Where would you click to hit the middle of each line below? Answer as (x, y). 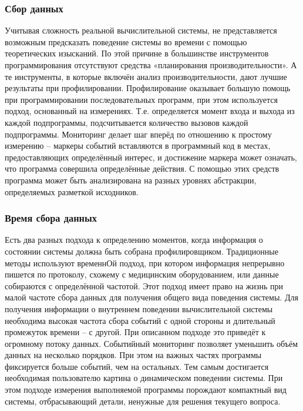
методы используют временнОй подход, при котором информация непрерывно (145, 263)
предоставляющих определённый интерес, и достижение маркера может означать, (151, 157)
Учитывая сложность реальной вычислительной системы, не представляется (141, 30)
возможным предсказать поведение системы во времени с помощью (126, 41)
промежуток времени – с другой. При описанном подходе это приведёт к (135, 332)
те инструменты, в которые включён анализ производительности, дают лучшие (146, 76)
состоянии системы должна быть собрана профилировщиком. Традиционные (142, 251)
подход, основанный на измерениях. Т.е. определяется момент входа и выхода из (150, 111)
